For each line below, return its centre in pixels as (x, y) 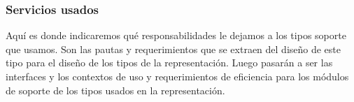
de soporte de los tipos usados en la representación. (115, 90)
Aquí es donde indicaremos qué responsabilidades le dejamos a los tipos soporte (176, 35)
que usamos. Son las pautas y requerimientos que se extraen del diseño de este (174, 49)
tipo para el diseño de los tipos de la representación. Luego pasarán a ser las (169, 63)
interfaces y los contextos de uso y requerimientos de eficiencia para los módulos (177, 76)
